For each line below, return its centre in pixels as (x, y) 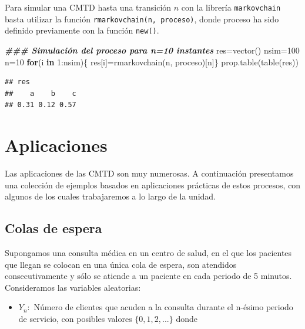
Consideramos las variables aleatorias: (73, 287)
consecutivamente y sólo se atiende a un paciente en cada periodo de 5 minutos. (148, 276)
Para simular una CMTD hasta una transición (88, 7)
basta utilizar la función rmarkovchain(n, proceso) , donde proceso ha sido (142, 19)
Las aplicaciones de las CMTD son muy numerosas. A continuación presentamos (149, 173)
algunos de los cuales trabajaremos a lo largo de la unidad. (110, 196)
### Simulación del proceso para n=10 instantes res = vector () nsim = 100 (152, 50)
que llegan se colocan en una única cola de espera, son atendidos (121, 264)
